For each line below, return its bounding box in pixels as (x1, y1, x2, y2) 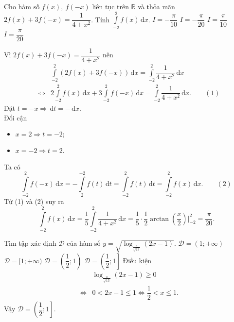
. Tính (91, 14, 110, 24)
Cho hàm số (4, 1, 40, 11)
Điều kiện (123, 255, 152, 265)
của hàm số (67, 237, 101, 248)
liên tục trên (92, 1, 129, 11)
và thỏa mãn (138, 1, 175, 11)
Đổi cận (4, 112, 27, 122)
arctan (150, 215, 169, 222)
